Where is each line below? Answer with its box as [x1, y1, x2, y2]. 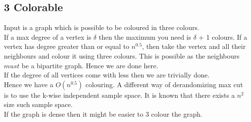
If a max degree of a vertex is [4, 31, 91, 42]
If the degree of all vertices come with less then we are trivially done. [4, 70, 210, 80]
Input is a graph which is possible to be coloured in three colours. [4, 22, 199, 32]
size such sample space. [4, 99, 73, 109]
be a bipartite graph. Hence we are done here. [21, 60, 159, 70]
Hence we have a [4, 79, 54, 89]
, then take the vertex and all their [142, 41, 246, 51]
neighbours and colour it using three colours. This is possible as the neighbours [4, 50, 240, 61]
